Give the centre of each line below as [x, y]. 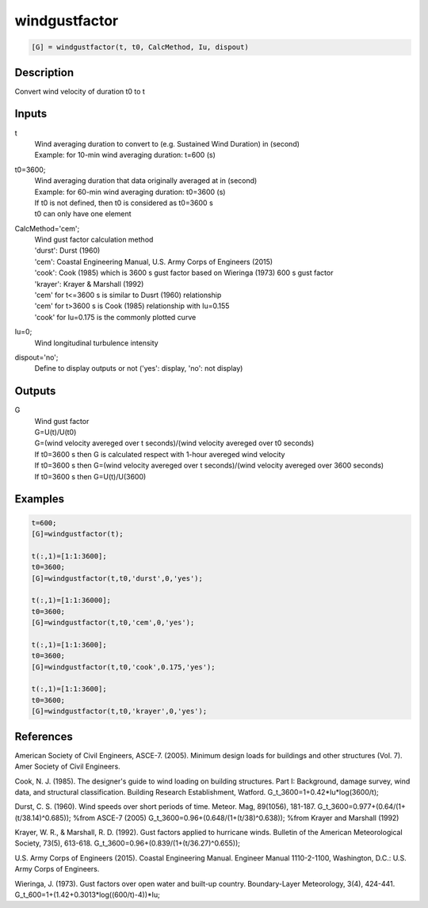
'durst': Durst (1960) [67, 250]
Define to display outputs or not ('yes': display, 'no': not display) [139, 368]
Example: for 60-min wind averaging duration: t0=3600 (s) [130, 192]
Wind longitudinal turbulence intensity [96, 343]
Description [44, 72]
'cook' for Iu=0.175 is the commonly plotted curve [115, 317]
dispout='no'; [36, 357]
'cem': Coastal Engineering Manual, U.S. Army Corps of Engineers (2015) [154, 261]
